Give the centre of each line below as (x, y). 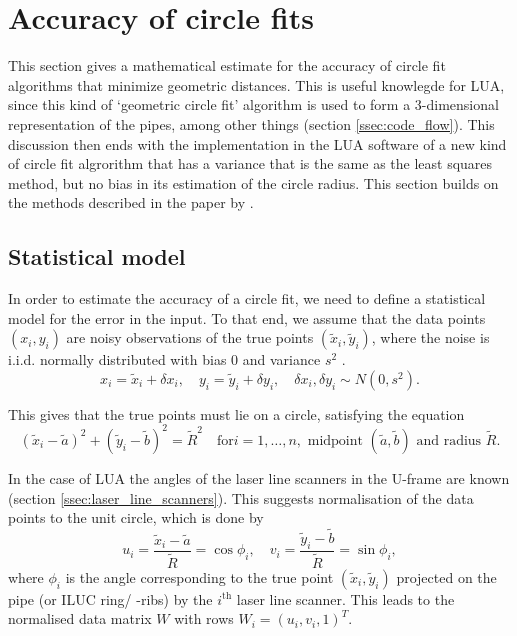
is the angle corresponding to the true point (199, 576)
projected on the (446, 576)
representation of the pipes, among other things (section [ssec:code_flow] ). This (251, 123)
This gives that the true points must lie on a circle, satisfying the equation (236, 413)
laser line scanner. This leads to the (345, 598)
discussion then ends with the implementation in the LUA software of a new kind (257, 143)
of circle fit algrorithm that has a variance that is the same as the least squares (250, 163)
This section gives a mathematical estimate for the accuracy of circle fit (227, 65)
